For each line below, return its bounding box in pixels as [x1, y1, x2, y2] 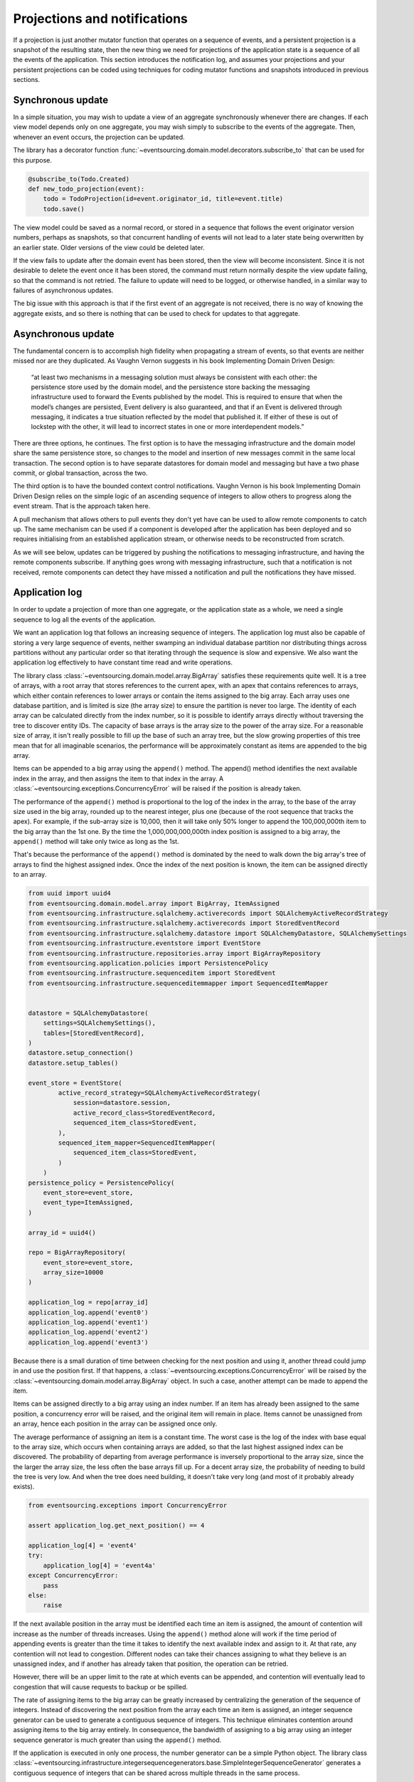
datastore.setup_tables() [28, 1059, 119, 1067]
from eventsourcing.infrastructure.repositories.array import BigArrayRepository [28, 949, 322, 957]
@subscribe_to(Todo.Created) [28, 175, 130, 183]
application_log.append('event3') [28, 1338, 149, 1346]
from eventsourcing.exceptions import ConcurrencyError [28, 1501, 228, 1510]
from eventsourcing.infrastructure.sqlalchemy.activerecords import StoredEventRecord [28, 920, 340, 927]
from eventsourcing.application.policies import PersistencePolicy [28, 959, 269, 967]
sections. [13, 76, 41, 84]
